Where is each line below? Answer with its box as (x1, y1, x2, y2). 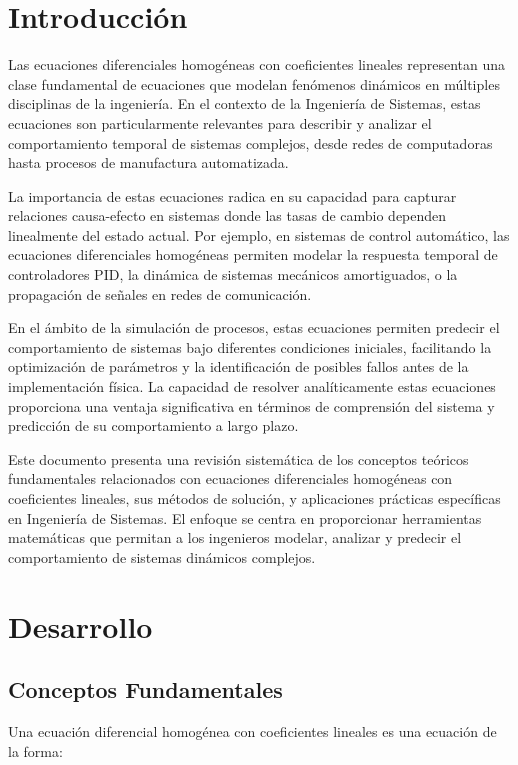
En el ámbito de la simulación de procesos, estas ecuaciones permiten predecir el (8, 317, 500, 338)
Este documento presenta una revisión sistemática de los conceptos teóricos (8, 448, 469, 469)
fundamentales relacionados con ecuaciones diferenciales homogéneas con (8, 468, 453, 489)
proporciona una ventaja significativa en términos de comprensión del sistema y (8, 395, 495, 416)
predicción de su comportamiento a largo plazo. (8, 415, 299, 436)
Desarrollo (8, 605, 153, 646)
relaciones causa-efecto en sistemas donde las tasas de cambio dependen (8, 205, 447, 226)
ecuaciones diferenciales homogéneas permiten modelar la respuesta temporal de (8, 244, 498, 265)
